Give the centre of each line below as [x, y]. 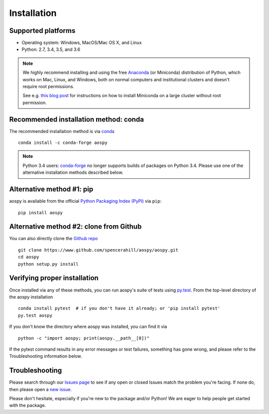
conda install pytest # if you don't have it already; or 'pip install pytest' [119, 308]
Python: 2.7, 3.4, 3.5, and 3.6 [51, 49]
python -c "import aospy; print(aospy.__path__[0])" [84, 338]
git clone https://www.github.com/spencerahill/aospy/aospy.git [98, 250]
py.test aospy [35, 315]
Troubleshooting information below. [46, 356]
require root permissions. [49, 87]
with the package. [28, 406]
